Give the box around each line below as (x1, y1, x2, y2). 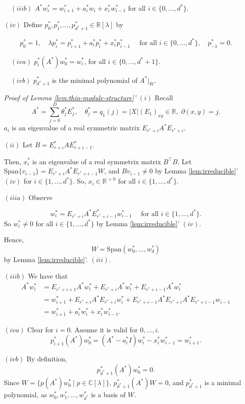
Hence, (4, 234, 24, 245)
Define (23, 19, 43, 30)
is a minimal (204, 377, 241, 388)
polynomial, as (4, 389, 47, 400)
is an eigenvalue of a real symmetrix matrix (32, 156, 161, 166)
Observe (29, 192, 53, 202)
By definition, (26, 354, 67, 364)
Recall (154, 93, 173, 103)
